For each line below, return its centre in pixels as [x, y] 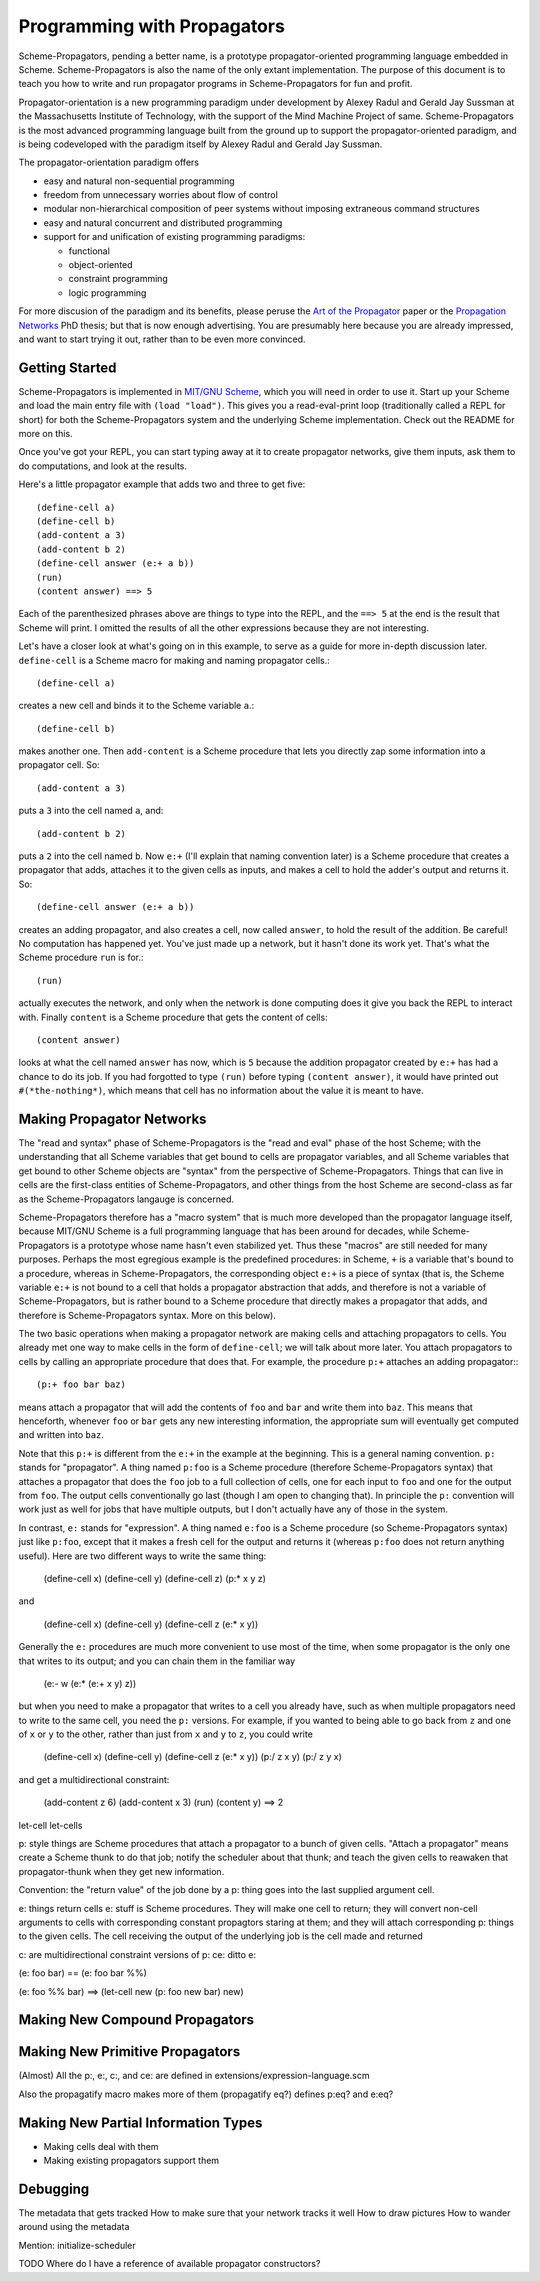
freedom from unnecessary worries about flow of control [161, 195]
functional [89, 251]
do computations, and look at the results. [103, 466]
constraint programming [118, 279]
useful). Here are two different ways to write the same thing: [142, 1556]
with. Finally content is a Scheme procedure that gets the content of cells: [173, 1017]
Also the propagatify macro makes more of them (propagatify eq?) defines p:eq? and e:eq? [206, 2094]
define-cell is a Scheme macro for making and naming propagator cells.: [174, 660]
